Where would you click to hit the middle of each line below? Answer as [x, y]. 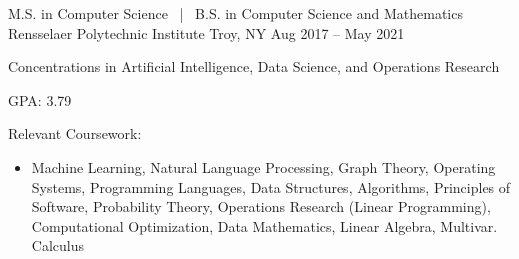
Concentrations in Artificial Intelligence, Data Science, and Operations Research [254, 66]
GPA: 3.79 [40, 99]
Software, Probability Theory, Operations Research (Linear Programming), [261, 206]
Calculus [57, 245]
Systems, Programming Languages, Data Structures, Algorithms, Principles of [271, 186]
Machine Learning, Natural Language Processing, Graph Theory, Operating [263, 166]
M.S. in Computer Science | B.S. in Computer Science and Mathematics [235, 13]
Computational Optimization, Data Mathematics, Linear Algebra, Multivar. [264, 225]
